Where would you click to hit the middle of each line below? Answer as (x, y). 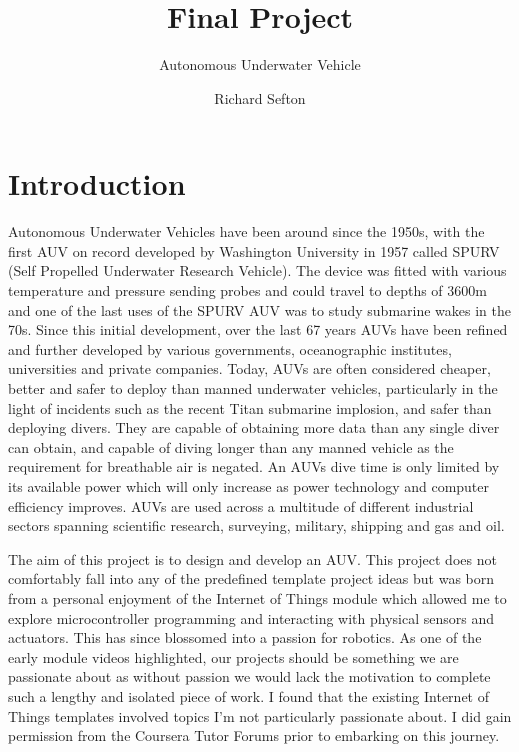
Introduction (97, 183)
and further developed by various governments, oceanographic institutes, (230, 348)
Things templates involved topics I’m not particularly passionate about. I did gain (260, 715)
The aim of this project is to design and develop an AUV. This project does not (252, 558)
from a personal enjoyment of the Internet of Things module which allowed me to (257, 597)
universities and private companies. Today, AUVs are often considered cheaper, (249, 368)
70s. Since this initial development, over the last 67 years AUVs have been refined (258, 329)
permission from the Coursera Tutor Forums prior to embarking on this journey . (254, 735)
